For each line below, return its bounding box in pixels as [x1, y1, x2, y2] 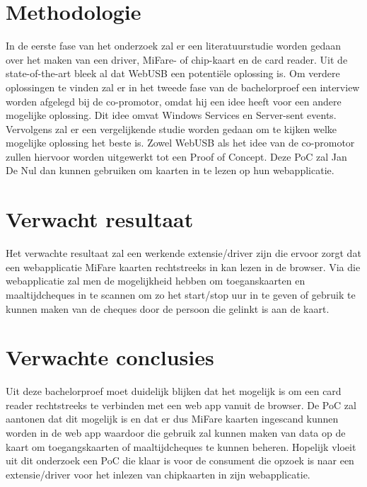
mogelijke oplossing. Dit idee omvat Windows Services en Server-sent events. [6, 108, 337, 122]
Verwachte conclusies [6, 343, 214, 372]
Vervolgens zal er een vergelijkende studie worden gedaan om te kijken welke [6, 121, 337, 136]
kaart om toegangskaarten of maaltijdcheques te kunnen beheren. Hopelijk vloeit [6, 439, 356, 454]
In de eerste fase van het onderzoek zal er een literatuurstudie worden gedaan [6, 38, 342, 53]
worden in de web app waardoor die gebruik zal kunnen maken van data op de [6, 425, 346, 440]
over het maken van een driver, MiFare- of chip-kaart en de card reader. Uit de [6, 52, 348, 67]
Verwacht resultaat [6, 205, 194, 234]
